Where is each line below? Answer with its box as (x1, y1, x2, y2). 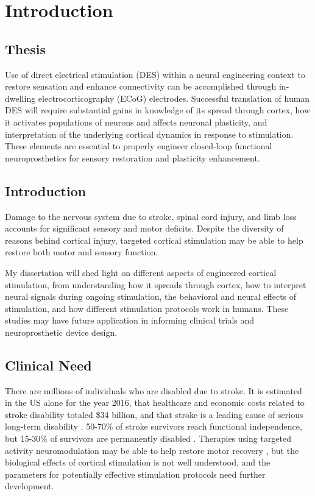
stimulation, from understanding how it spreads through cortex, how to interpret (5, 278, 306, 291)
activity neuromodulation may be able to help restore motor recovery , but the (5, 444, 299, 456)
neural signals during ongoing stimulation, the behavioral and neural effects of (5, 290, 297, 303)
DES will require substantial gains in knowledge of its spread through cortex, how (5, 104, 311, 116)
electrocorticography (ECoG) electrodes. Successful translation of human (38, 91, 310, 104)
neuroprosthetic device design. (5, 325, 118, 338)
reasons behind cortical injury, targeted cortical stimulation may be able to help (5, 233, 303, 246)
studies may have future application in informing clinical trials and (5, 314, 255, 327)
